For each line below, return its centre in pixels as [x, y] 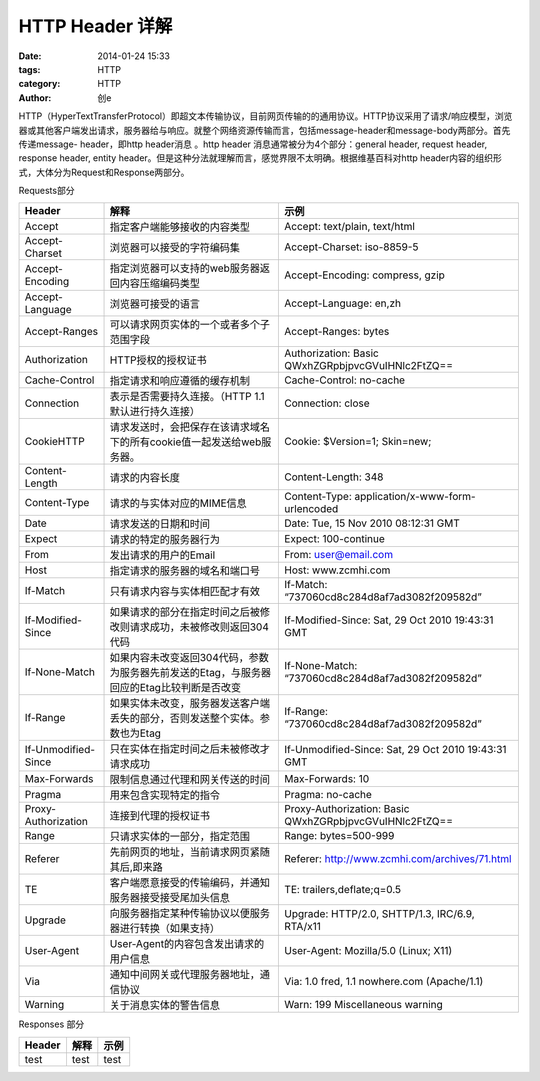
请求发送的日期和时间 [159, 524]
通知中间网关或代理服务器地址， [184, 975]
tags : [29, 69]
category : [39, 84]
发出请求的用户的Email [162, 555]
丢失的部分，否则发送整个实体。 [184, 718]
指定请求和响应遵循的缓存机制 [179, 381]
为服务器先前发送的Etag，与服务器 [190, 673]
